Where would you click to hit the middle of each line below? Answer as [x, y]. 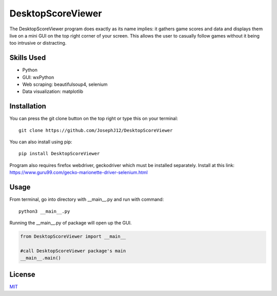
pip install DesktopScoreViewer [59, 154]
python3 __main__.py [44, 211]
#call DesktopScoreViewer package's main [73, 251]
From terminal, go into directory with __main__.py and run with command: [87, 199]
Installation [28, 106]
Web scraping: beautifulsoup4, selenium [65, 84]
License [22, 274]
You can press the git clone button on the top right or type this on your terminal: [94, 119]
